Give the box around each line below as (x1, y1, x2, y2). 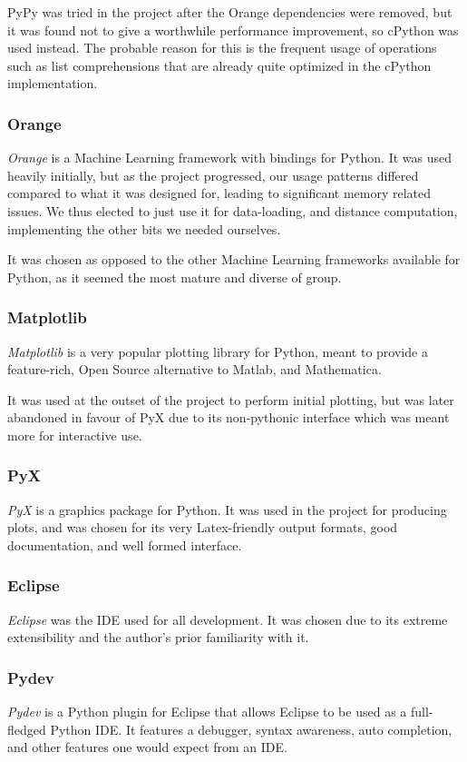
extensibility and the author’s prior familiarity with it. (7, 628, 309, 647)
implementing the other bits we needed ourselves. (7, 219, 281, 238)
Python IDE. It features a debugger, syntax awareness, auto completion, (50, 719, 452, 738)
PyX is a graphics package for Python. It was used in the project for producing (7, 500, 447, 519)
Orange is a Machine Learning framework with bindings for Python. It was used (7, 148, 452, 167)
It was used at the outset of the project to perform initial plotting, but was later (7, 390, 454, 409)
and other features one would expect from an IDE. (7, 737, 287, 757)
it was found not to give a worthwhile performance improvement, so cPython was (7, 20, 459, 39)
